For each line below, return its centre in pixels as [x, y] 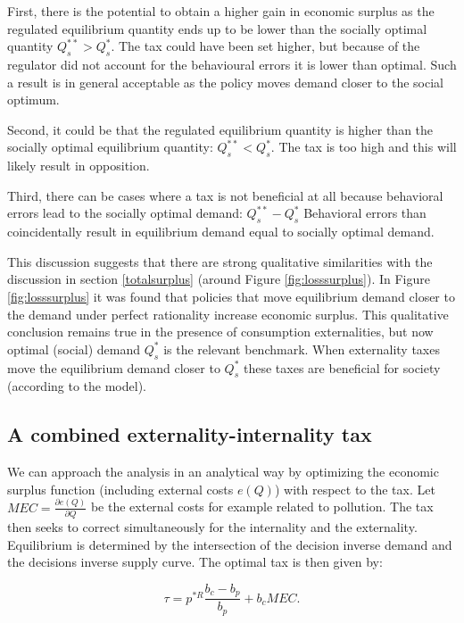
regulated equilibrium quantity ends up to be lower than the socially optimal [217, 28]
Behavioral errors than [365, 213]
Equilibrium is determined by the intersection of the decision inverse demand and [230, 544]
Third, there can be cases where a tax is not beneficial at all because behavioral [225, 195]
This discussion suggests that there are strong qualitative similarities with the [220, 261]
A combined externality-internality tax [190, 434]
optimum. [33, 100]
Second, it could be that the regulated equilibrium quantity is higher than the [220, 129]
